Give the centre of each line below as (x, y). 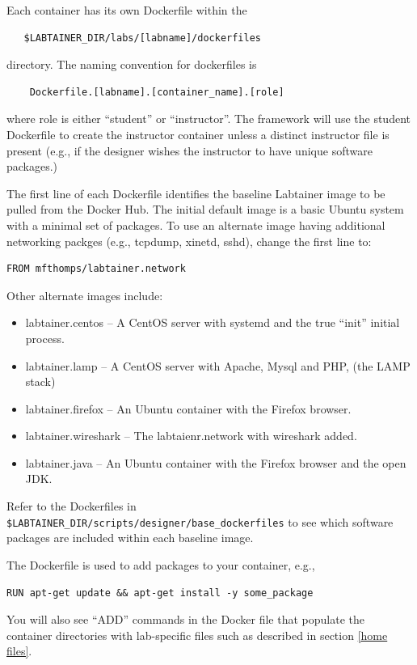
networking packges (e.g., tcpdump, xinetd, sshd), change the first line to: (189, 241)
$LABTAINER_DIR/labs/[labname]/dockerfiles (142, 38)
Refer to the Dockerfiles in (72, 506)
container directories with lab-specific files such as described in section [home (197, 635)
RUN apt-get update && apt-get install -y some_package (160, 593)
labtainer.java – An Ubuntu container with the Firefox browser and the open (216, 462)
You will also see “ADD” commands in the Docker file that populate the (185, 619)
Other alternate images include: (85, 295)
